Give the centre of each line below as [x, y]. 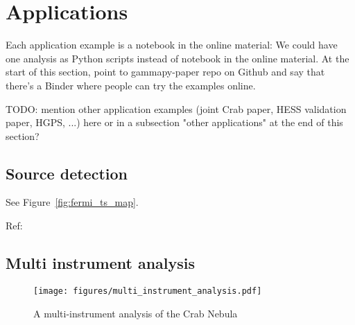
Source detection [67, 173]
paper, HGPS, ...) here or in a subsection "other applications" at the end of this [174, 122]
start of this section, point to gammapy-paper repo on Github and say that [165, 72]
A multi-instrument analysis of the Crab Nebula [136, 313]
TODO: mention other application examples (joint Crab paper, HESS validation [176, 108]
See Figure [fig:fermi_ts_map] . [72, 202]
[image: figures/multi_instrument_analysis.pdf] [148, 291]
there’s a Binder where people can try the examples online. [131, 85]
